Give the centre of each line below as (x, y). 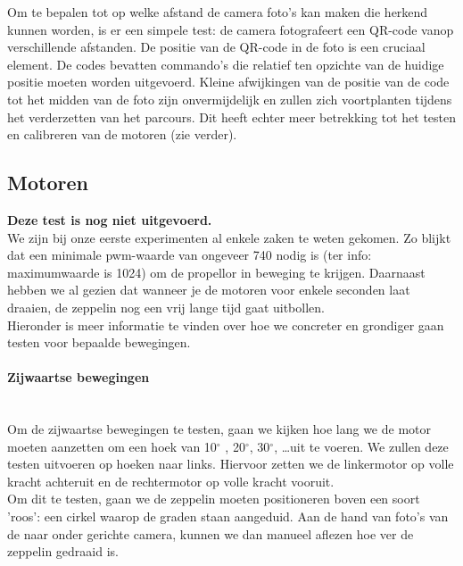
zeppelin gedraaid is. (63, 551)
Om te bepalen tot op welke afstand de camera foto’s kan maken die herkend (218, 12)
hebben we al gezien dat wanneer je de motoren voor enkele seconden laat (209, 290)
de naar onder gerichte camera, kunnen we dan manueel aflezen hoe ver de (211, 533)
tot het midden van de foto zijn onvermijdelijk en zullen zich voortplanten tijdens (230, 99)
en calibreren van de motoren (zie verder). (122, 134)
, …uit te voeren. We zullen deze (361, 446)
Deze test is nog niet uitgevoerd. (110, 219)
